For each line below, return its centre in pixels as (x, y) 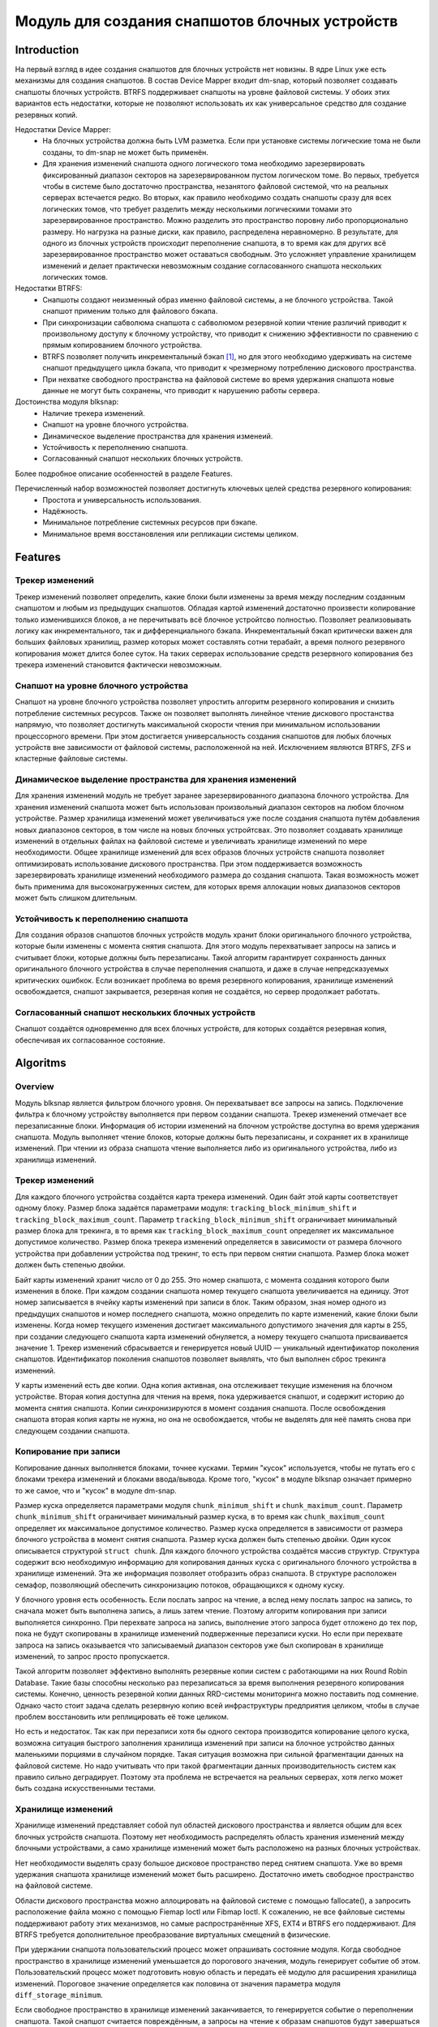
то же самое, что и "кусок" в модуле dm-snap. (96, 1490)
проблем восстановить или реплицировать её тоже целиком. (122, 1716)
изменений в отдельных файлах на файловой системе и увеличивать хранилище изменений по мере (191, 841)
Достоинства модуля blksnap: (67, 402)
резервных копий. (46, 114)
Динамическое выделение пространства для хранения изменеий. (158, 436)
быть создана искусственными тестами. (85, 1789)
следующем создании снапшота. (72, 1430)
